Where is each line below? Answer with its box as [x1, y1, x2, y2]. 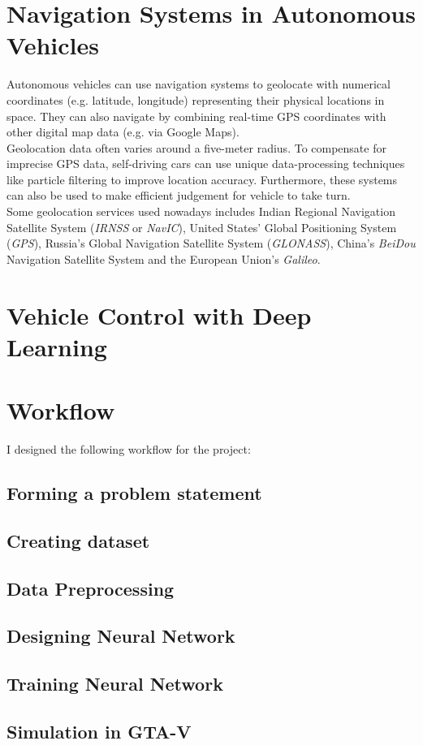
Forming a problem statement [6, 480, 262, 506]
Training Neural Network [6, 671, 223, 696]
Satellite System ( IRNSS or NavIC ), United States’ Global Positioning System [6, 218, 397, 235]
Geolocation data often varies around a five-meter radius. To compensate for [6, 139, 386, 156]
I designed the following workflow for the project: [6, 441, 251, 458]
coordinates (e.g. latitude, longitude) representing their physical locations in [6, 91, 385, 108]
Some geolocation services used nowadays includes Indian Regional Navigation [6, 203, 395, 220]
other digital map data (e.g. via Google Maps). [6, 123, 240, 140]
